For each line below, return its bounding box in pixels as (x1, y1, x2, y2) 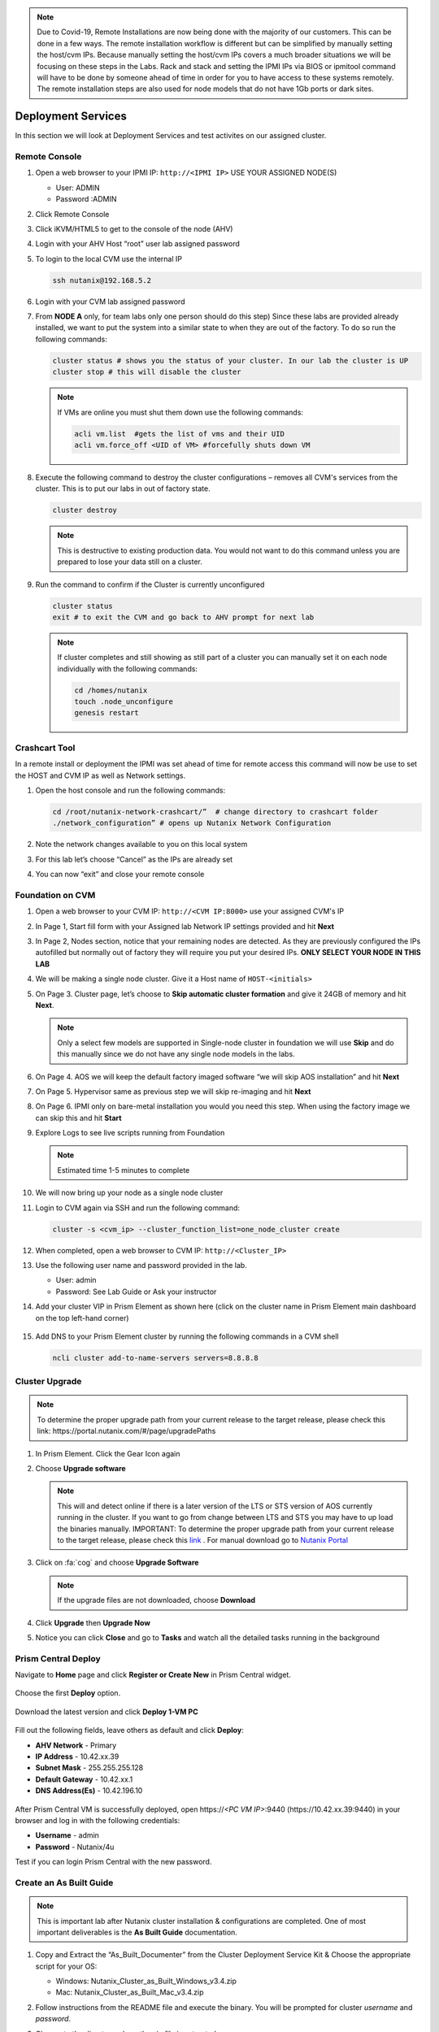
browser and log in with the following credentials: (15, 1816, 180, 1825)
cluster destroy (52, 506, 118, 515)
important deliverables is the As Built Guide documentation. (37, 1927, 237, 1937)
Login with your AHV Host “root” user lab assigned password (35, 239, 240, 249)
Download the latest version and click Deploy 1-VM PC (15, 1707, 198, 1717)
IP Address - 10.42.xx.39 (35, 1752, 120, 1761)
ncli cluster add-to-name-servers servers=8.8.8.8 (52, 1353, 259, 1362)
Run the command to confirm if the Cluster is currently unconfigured (35, 580, 265, 589)
